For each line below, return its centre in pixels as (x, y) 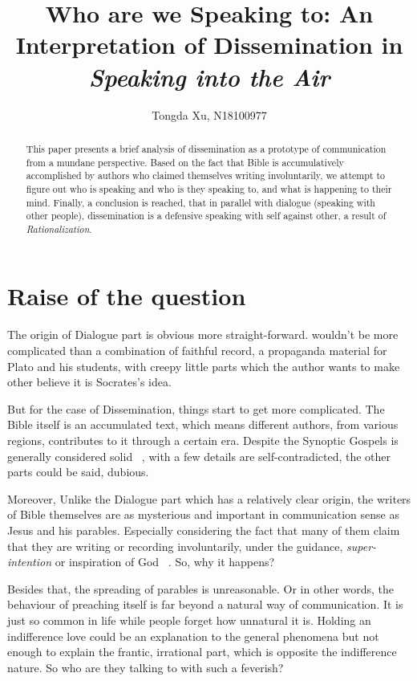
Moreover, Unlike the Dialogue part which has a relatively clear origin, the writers (209, 498)
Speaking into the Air (209, 76)
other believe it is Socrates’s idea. (89, 382)
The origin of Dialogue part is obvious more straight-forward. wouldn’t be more (203, 334)
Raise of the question (127, 296)
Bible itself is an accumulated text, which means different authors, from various (203, 424)
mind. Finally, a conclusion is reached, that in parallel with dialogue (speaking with (200, 202)
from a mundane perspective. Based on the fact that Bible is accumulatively (185, 162)
